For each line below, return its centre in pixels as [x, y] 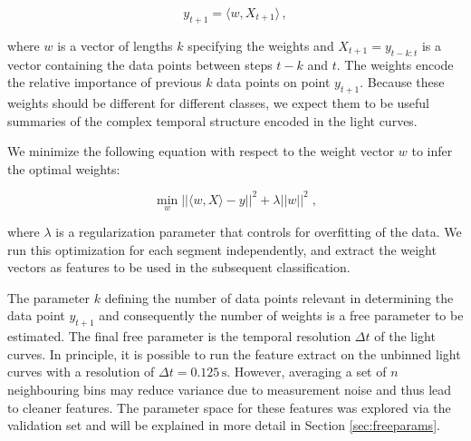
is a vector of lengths [115, 45]
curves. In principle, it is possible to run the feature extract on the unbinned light [234, 353]
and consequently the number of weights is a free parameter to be [281, 315]
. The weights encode [395, 64]
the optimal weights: [64, 168]
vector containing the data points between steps [140, 64]
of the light [405, 336]
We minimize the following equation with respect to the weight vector [201, 151]
